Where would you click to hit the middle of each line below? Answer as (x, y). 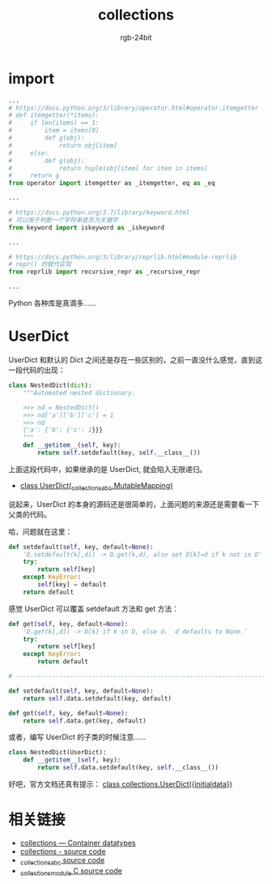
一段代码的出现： (37, 370)
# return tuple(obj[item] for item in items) (108, 168)
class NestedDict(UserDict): (57, 753)
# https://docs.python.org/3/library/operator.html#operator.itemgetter (134, 108)
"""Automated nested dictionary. (79, 393)
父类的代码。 (30, 514)
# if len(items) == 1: (54, 123)
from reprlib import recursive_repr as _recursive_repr (104, 272)
